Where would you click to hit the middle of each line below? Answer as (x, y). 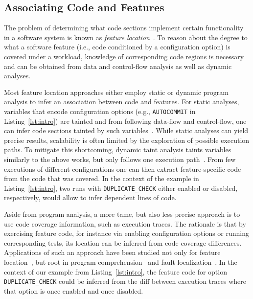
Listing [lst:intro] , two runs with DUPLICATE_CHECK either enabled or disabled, (121, 188)
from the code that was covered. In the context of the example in (102, 178)
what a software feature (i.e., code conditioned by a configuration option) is (117, 47)
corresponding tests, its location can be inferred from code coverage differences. (123, 242)
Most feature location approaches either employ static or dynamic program (116, 92)
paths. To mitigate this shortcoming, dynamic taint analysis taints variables (118, 149)
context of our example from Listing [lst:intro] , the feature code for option (115, 271)
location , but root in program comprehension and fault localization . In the (121, 262)
